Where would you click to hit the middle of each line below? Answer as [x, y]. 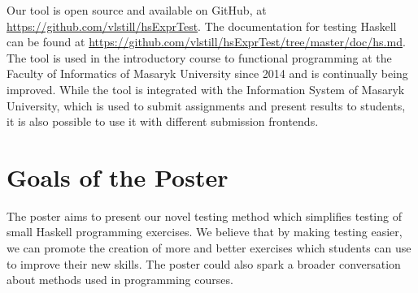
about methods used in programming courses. [120, 280]
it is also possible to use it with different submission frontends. [163, 121]
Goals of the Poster [118, 177]
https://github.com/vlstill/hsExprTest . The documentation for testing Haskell [202, 26]
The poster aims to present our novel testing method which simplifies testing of [204, 215]
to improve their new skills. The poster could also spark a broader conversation [204, 263]
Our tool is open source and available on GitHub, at [137, 10]
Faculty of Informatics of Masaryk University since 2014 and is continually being [207, 73]
